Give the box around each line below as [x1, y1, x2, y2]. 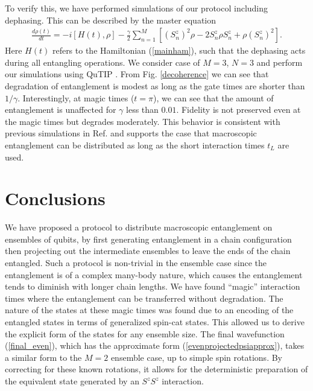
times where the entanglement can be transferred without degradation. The [5, 291, 283, 304]
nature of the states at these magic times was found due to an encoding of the [5, 304, 294, 316]
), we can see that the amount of [153, 91, 274, 104]
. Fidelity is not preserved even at [176, 103, 301, 116]
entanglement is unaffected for [5, 103, 116, 116]
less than [126, 103, 159, 116]
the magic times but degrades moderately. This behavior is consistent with [5, 115, 280, 127]
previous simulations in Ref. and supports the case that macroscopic [5, 127, 257, 139]
